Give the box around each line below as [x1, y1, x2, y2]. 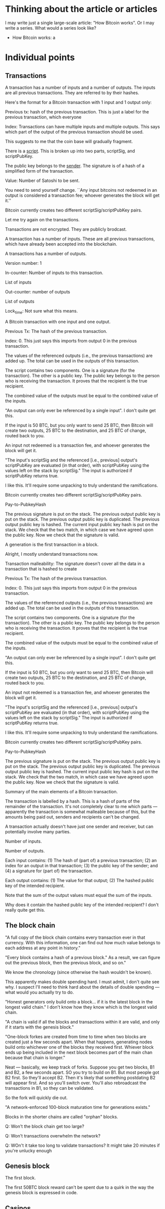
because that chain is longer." [5, 1054, 66, 1061]
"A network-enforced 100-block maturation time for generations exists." [5, 1104, 151, 1110]
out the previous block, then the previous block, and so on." [5, 960, 127, 965]
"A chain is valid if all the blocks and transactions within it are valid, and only [5, 1019, 160, 1025]
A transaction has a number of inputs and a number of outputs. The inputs [5, 84, 156, 90]
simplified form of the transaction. [5, 168, 74, 174]
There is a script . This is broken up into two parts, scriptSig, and [5, 148, 135, 154]
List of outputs [5, 298, 34, 304]
